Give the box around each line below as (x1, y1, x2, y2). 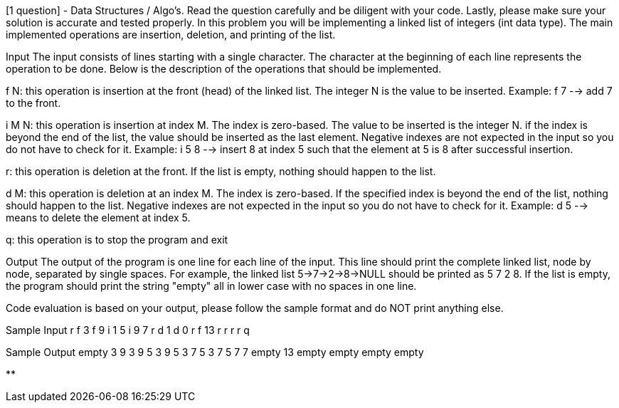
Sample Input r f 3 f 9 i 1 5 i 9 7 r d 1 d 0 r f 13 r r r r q (6, 324, 250, 336)
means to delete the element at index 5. (6, 211, 191, 224)
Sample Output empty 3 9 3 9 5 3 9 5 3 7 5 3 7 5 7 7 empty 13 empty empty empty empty (6, 346, 424, 358)
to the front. (6, 97, 61, 109)
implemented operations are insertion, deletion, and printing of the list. (6, 28, 336, 41)
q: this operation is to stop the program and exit (6, 234, 228, 246)
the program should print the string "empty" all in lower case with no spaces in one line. (6, 280, 417, 292)
